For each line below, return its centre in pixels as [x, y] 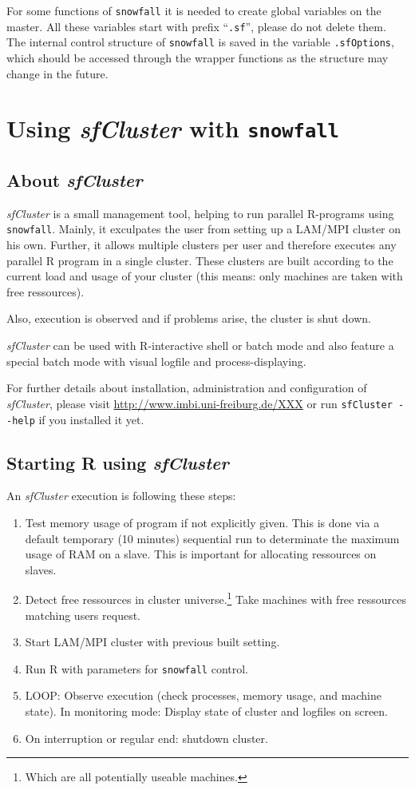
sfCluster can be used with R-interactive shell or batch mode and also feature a [200, 345]
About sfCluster [75, 180]
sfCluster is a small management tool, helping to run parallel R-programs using [200, 213]
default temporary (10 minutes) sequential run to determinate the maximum [212, 538]
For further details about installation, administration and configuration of [187, 388]
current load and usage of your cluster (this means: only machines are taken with [205, 276]
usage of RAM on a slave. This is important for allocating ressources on [201, 554]
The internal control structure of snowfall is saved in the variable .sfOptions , [200, 42]
